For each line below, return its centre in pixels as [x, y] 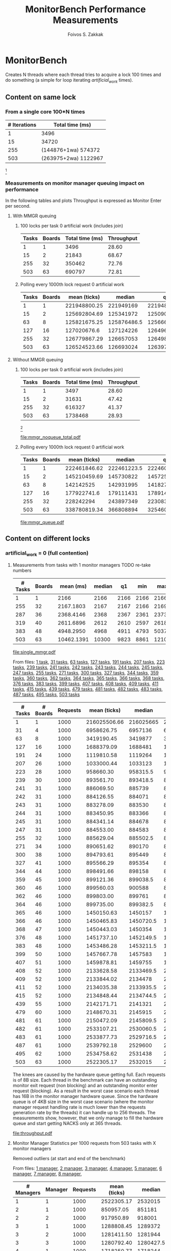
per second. [18, 206]
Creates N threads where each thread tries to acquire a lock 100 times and [83, 74]
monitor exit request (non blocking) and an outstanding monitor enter [85, 1086]
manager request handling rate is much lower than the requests [79, 1107]
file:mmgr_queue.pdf [42, 522]
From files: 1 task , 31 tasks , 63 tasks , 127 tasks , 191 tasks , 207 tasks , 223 [89, 662]
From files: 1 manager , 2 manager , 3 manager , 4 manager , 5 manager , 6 [87, 1168]
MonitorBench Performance [85, 9]
